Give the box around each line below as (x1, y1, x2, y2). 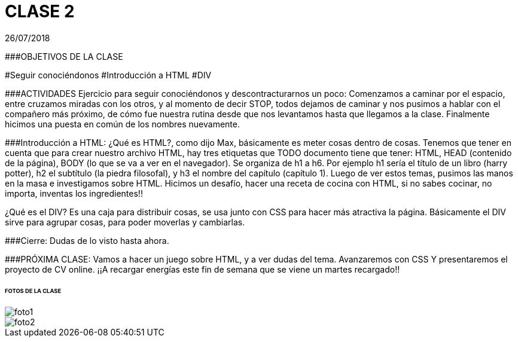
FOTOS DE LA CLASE (5, 287, 62, 294)
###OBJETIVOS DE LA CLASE (5, 51, 123, 62)
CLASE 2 (5, 1, 75, 22)
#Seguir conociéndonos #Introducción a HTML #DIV (5, 69, 212, 80)
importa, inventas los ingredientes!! (5, 188, 143, 199)
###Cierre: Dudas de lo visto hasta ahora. (5, 235, 169, 246)
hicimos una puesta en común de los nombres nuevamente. (5, 118, 240, 129)
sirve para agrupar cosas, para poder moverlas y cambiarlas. (5, 216, 245, 227)
